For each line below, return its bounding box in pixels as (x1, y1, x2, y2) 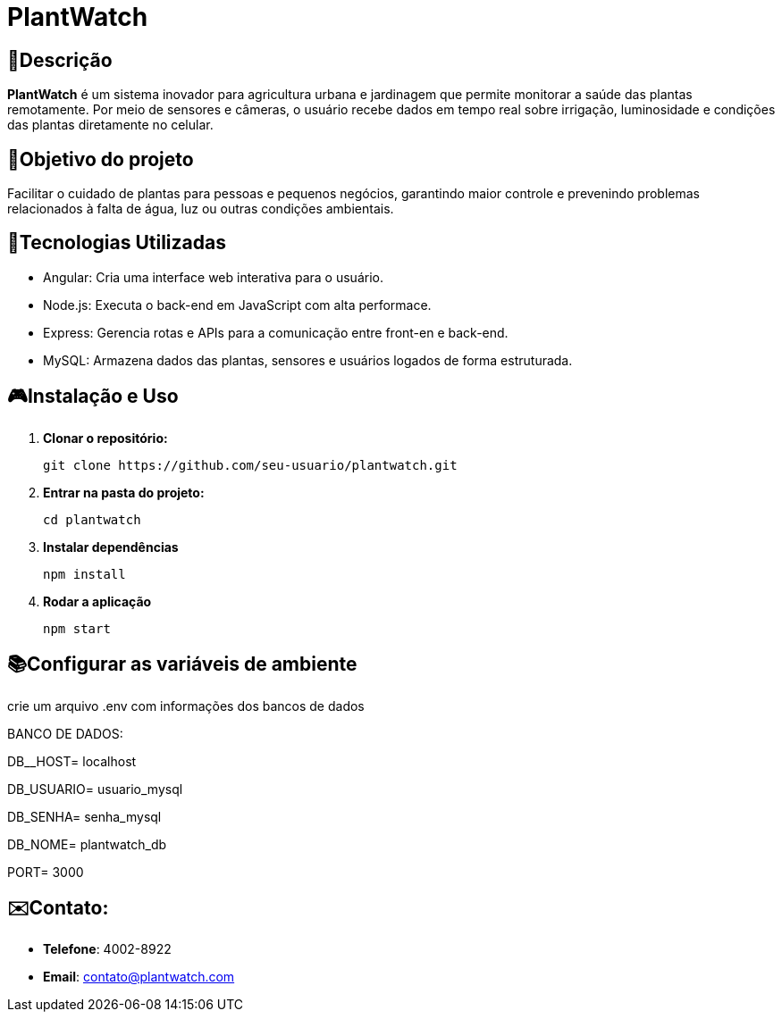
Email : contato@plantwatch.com (43, 969, 235, 985)
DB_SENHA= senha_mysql (7, 808, 162, 824)
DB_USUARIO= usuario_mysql (7, 781, 183, 797)
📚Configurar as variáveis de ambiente (7, 653, 357, 676)
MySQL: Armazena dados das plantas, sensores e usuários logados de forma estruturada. (43, 352, 573, 368)
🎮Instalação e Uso (7, 385, 179, 408)
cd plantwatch (43, 512, 141, 527)
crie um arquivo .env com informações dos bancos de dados (7, 697, 365, 714)
